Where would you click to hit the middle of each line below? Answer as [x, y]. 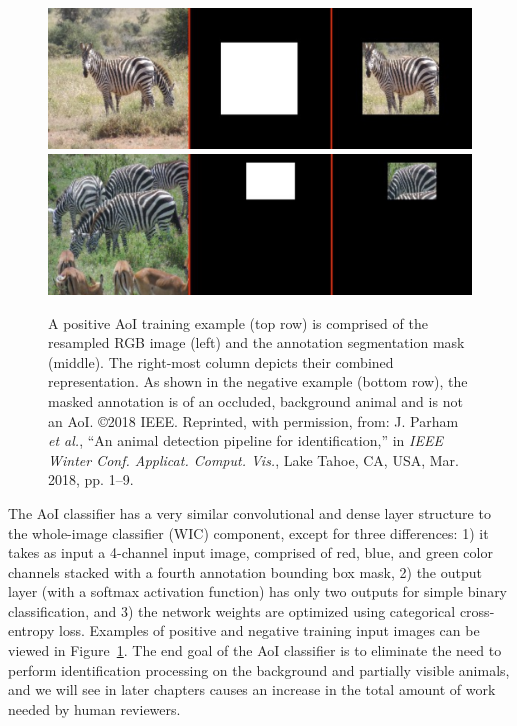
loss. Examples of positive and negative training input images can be [269, 630]
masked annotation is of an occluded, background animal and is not [255, 400]
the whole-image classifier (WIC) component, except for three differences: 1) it [248, 532]
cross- [477, 610]
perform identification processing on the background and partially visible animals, [259, 669]
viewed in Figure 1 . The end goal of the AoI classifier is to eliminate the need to [255, 650]
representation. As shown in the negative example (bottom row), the [258, 381]
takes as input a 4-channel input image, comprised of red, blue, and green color [250, 552]
